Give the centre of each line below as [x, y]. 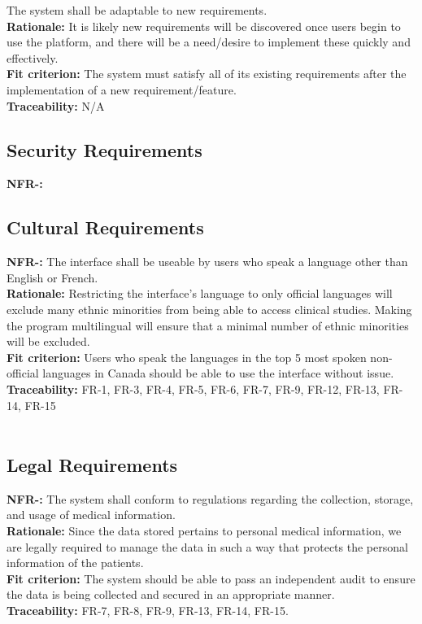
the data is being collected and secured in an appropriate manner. [171, 594]
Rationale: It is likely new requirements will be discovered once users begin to [204, 26]
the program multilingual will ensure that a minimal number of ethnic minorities [208, 325]
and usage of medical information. [91, 515]
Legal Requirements [92, 465]
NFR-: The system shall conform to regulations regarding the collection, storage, [210, 498]
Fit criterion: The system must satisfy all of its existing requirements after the [207, 74]
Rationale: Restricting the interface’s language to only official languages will [200, 293]
